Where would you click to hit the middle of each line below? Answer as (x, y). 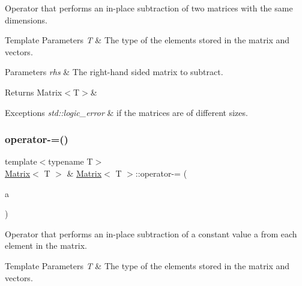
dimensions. (26, 20)
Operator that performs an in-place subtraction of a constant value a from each (151, 233)
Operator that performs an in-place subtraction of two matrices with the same (149, 8)
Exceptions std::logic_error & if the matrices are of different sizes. (126, 112)
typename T (71, 161)
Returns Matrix (34, 92)
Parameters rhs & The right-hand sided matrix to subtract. (114, 72)
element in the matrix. (46, 245)
